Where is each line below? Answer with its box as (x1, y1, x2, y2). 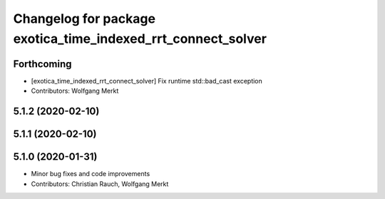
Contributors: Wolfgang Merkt (31, 86, 119, 96)
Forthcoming (13, 58, 72, 70)
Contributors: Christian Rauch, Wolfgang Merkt (31, 179, 169, 188)
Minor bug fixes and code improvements (31, 170, 150, 178)
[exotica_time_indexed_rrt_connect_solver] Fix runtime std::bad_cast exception (31, 76, 263, 85)
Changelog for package (13, 11, 156, 26)
